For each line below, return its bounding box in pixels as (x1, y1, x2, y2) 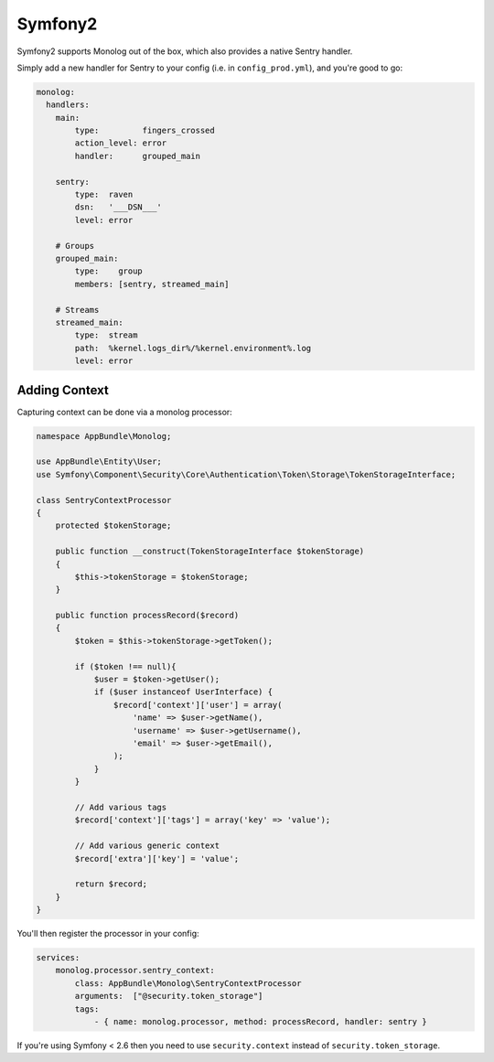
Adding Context (16, 382, 109, 398)
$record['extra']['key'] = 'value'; (74, 853, 240, 864)
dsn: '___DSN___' (74, 202, 162, 212)
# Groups (55, 241, 95, 251)
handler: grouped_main (74, 151, 201, 161)
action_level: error (74, 138, 167, 148)
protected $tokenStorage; (55, 520, 172, 531)
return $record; (74, 879, 148, 889)
